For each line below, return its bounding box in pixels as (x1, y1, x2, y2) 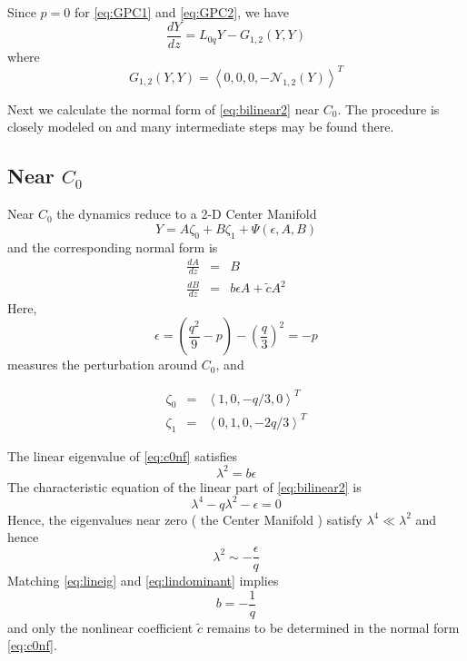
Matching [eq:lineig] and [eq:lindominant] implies (7, 571, 279, 590)
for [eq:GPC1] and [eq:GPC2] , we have (74, 3, 289, 21)
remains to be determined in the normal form (206, 617, 460, 636)
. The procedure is (337, 99, 440, 118)
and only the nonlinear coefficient (7, 617, 194, 636)
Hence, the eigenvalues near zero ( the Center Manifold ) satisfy (7, 509, 363, 528)
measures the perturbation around (7, 355, 198, 374)
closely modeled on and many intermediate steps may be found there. (7, 117, 394, 136)
